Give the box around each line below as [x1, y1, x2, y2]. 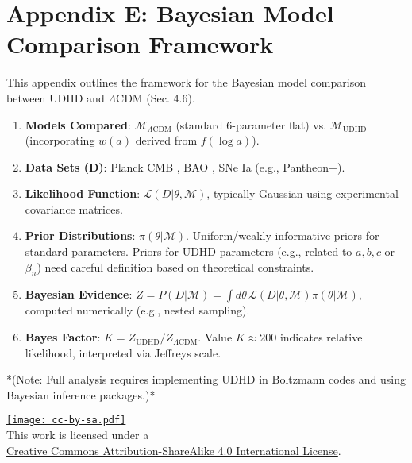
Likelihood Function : [25, 185, 141, 202]
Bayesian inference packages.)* [6, 386, 156, 403]
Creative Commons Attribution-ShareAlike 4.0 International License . [6, 442, 341, 458]
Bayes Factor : [25, 329, 101, 345]
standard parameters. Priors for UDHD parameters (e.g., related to [25, 243, 352, 260]
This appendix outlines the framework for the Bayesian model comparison [6, 74, 366, 91]
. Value [198, 329, 233, 345]
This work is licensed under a [6, 426, 149, 443]
